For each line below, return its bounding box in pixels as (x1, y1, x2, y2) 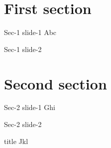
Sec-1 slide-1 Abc (4, 27, 57, 37)
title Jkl (4, 135, 28, 146)
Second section (4, 73, 107, 93)
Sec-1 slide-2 (4, 43, 42, 54)
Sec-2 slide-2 (4, 119, 42, 129)
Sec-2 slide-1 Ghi (4, 102, 55, 112)
